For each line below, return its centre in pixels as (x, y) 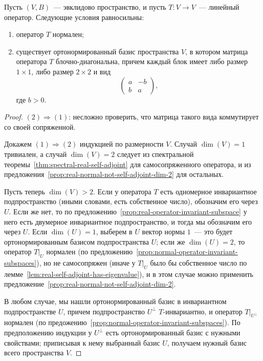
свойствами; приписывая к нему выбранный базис (82, 342)
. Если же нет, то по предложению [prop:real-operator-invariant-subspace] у (128, 211)
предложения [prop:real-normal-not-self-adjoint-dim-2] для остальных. (114, 174)
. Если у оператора (122, 191)
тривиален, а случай (36, 154)
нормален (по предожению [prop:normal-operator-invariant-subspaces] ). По (122, 322)
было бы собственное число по (199, 263)
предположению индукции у (48, 333)
